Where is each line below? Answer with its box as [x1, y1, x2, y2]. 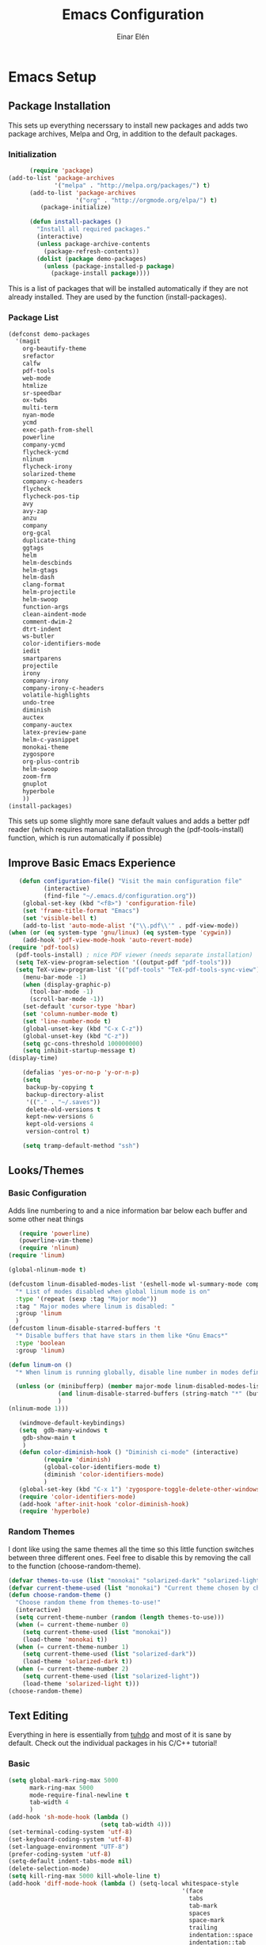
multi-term [22, 404, 59, 412]
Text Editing [8, 1709, 69, 1723]
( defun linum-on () [8, 1360, 73, 1369]
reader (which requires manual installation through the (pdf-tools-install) [8, 825, 244, 834]
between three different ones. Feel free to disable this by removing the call [8, 1552, 252, 1562]
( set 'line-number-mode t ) [22, 1017, 112, 1025]
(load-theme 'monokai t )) [22, 1636, 108, 1644]
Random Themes [8, 1526, 75, 1537]
